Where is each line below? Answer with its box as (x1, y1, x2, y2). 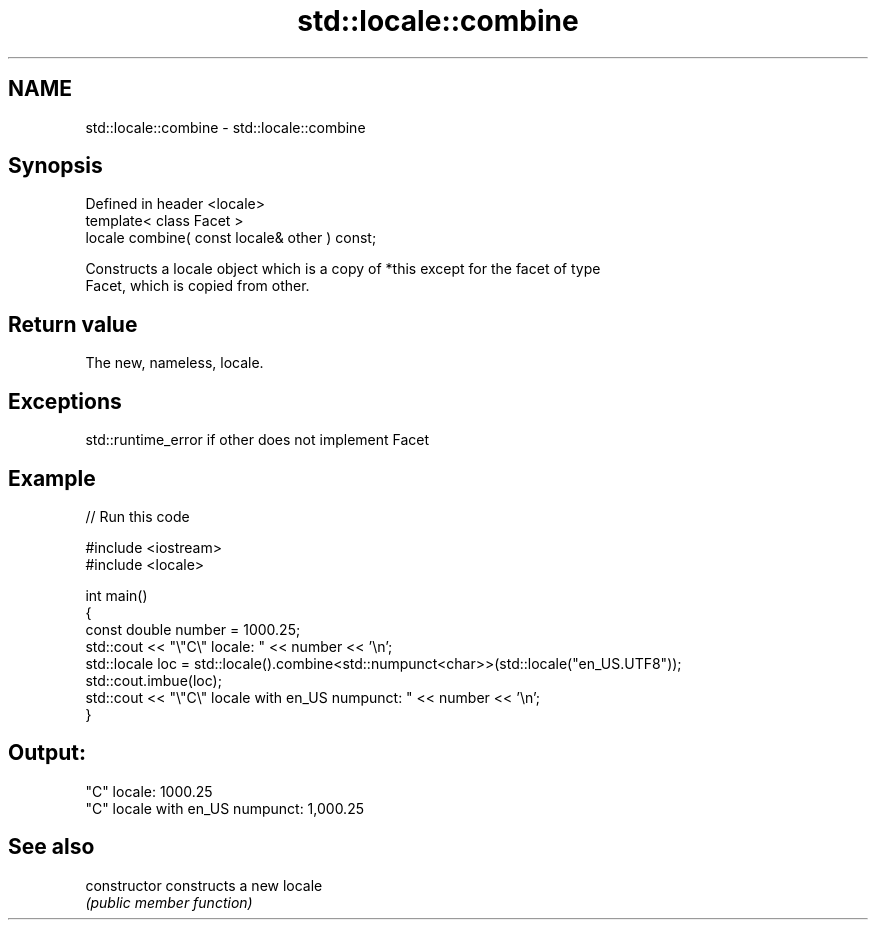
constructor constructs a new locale (85, 876, 323, 894)
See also (8, 834, 95, 860)
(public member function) (85, 893, 253, 911)
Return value (8, 311, 138, 337)
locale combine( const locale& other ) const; (85, 229, 377, 247)
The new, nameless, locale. (85, 354, 264, 372)
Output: (8, 740, 86, 766)
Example (8, 465, 96, 491)
